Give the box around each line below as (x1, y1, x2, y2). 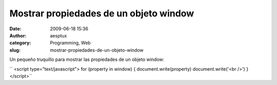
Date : (9, 26, 22, 32)
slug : (9, 47, 21, 53)
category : (9, 40, 31, 46)
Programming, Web (50, 40, 91, 46)
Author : (9, 32, 27, 38)
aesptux (50, 32, 67, 38)
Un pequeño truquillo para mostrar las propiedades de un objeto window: (9, 56, 165, 62)
